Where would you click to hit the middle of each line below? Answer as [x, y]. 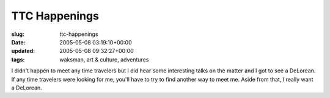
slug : [18, 34]
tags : [18, 59]
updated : [23, 51]
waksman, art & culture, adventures [104, 59]
